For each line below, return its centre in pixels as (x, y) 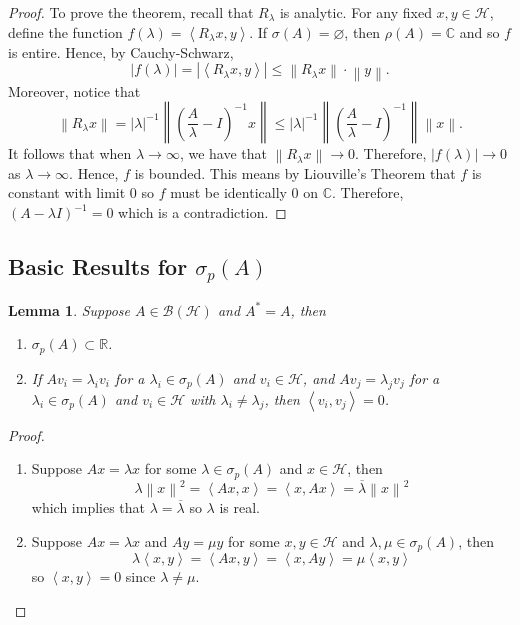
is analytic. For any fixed (355, 12)
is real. (239, 507)
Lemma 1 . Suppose (69, 309)
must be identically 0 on (244, 192)
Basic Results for (98, 266)
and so (479, 31)
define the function (65, 31)
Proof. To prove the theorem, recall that (131, 12)
